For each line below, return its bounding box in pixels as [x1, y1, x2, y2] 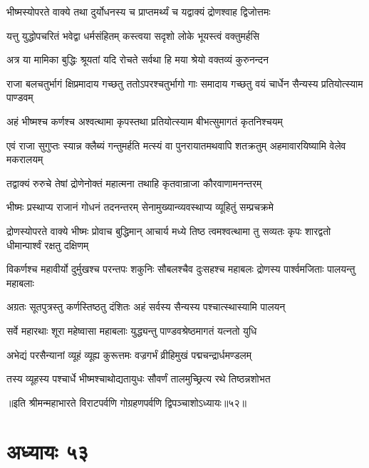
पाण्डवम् [6, 90, 33, 105]
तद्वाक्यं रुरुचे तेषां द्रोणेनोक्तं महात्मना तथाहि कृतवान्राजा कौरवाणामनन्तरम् [6, 175, 262, 190]
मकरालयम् [6, 152, 43, 167]
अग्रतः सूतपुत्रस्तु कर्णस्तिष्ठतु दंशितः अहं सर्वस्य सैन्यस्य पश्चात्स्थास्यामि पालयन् [6, 299, 286, 314]
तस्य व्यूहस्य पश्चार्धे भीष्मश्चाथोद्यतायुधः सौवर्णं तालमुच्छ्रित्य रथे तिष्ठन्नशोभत [6, 371, 271, 386]
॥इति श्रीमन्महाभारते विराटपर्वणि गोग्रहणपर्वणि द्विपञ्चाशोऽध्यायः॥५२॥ [6, 395, 246, 410]
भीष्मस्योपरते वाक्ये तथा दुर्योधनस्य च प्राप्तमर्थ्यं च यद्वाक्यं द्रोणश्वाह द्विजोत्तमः [6, 4, 271, 19]
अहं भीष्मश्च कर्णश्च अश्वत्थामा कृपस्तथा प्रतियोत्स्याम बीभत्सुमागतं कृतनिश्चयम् [6, 113, 283, 128]
